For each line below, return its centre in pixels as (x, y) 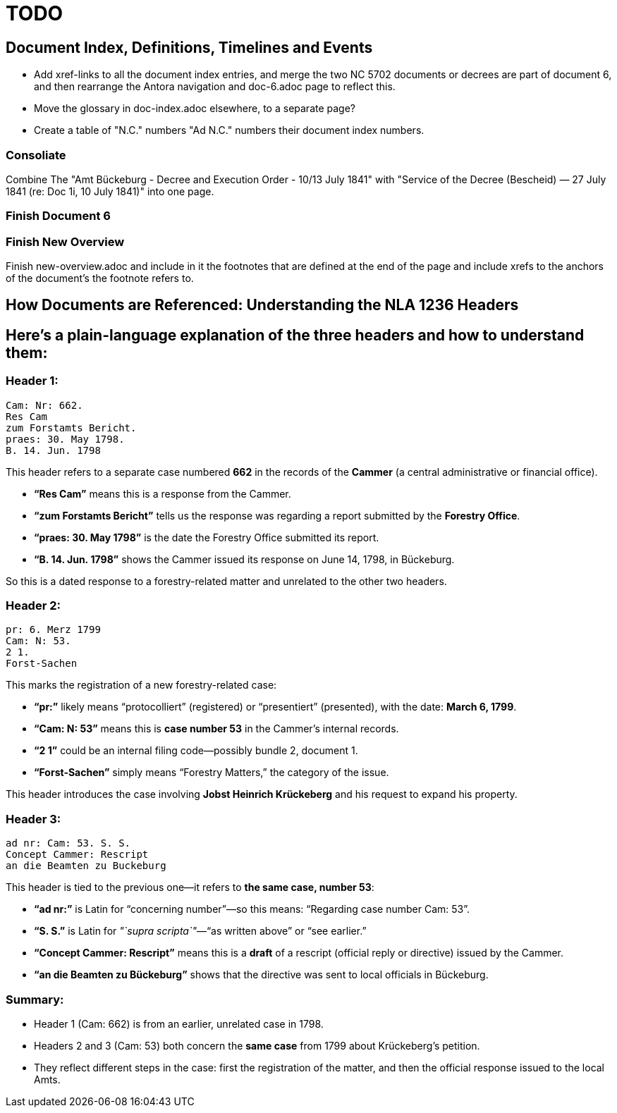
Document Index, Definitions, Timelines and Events (189, 47)
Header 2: (33, 606)
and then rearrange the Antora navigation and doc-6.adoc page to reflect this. (215, 87)
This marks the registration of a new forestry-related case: (141, 685)
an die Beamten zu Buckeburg (86, 866)
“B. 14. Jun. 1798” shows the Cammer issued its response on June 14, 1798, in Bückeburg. (244, 559)
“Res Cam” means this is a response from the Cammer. (163, 493)
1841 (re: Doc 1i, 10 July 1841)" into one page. (110, 191)
